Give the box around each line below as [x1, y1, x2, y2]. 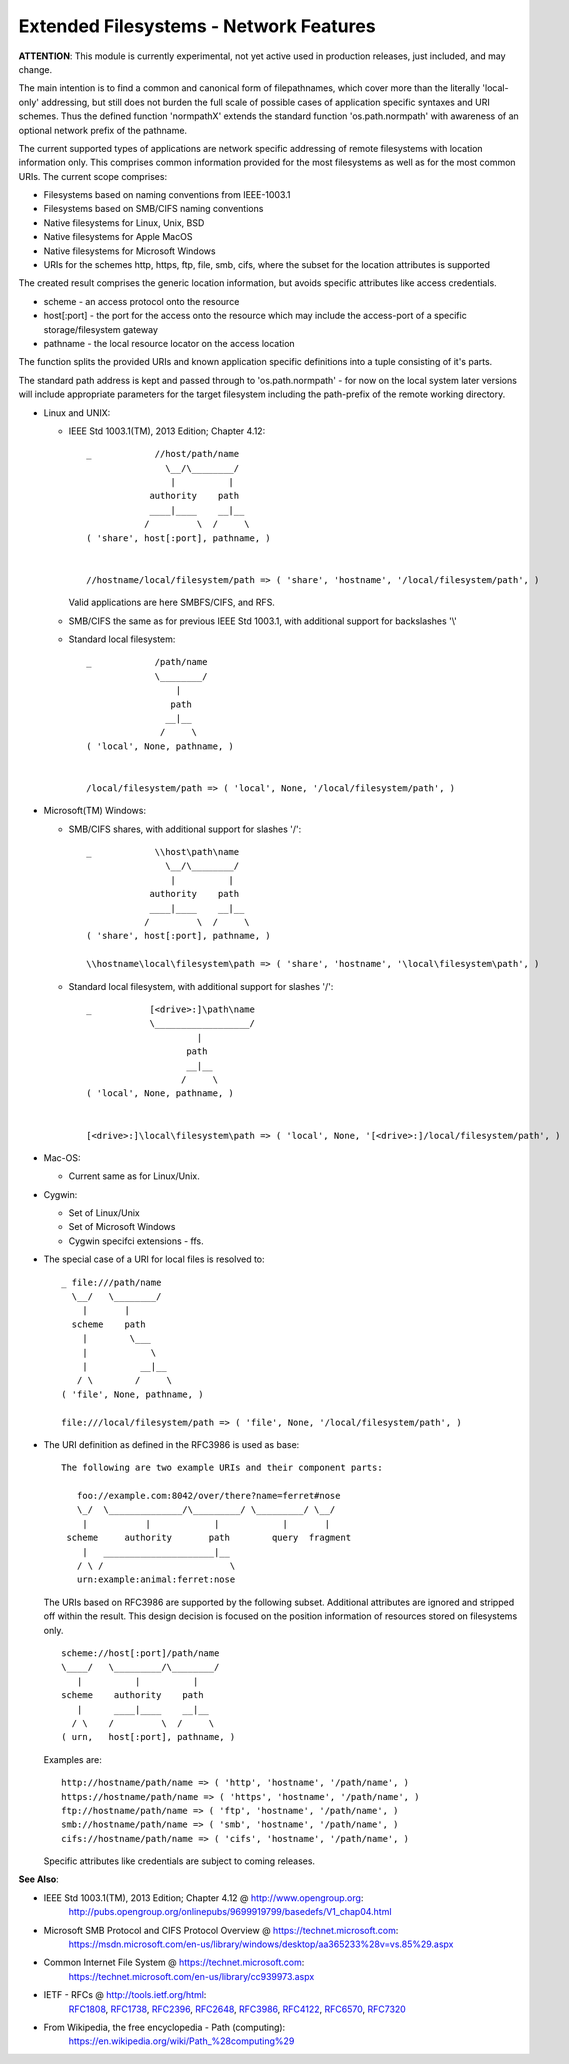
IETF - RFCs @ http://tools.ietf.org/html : [43, 1989, 207, 2001]
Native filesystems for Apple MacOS [43, 231, 193, 243]
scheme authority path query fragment [66, 1532, 352, 1544]
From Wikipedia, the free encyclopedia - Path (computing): [43, 2021, 286, 2033]
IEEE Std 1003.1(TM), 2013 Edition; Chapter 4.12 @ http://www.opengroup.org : [43, 1891, 364, 1904]
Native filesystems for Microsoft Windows [43, 245, 216, 257]
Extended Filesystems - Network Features [18, 15, 376, 37]
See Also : [18, 1873, 59, 1885]
